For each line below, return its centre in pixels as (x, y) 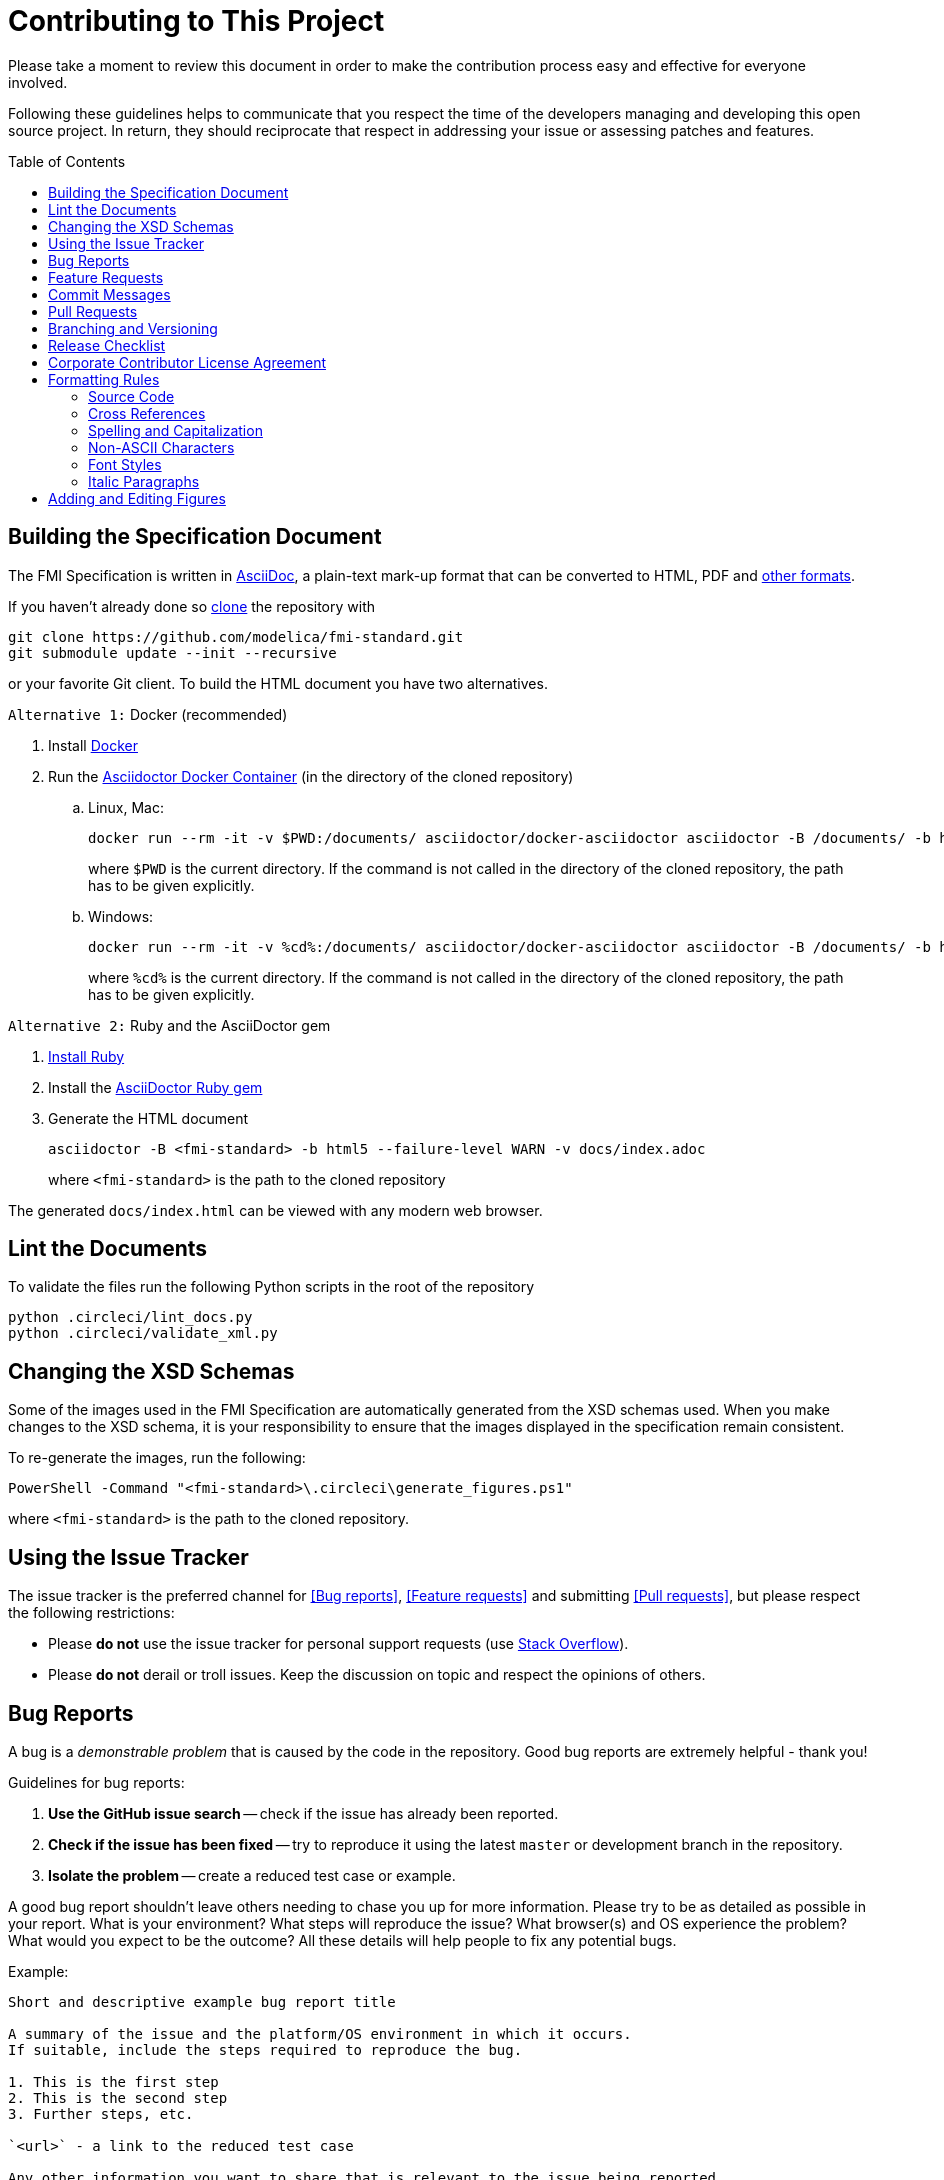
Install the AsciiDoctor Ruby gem (155, 1087)
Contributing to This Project (196, 21)
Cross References (147, 413)
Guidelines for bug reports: (96, 1782)
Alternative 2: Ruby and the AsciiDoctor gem (169, 1025)
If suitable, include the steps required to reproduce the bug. (265, 2049)
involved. (38, 82)
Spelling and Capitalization (175, 430)
